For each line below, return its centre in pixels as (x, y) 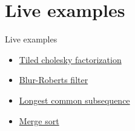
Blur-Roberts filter (54, 80)
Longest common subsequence (74, 100)
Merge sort (39, 120)
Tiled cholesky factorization (70, 59)
